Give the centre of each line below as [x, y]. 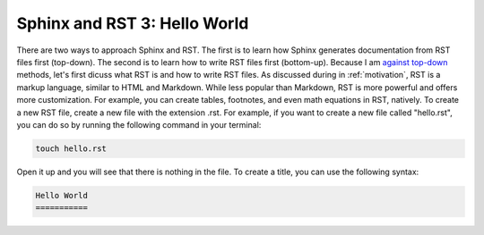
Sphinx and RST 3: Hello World [133, 23]
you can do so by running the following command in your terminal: [139, 124]
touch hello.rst [71, 148]
